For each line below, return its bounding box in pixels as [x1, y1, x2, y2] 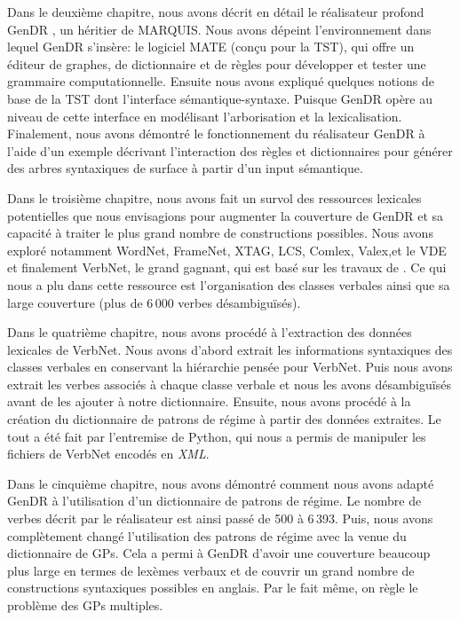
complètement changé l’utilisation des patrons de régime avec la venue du [7, 526, 407, 545]
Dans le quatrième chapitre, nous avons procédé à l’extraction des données [7, 323, 412, 341]
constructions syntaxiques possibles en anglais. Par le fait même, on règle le [7, 578, 418, 597]
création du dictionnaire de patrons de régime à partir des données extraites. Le [7, 410, 441, 428]
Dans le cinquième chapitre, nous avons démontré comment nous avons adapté [7, 474, 434, 492]
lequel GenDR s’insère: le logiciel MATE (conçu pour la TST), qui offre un [7, 37, 415, 56]
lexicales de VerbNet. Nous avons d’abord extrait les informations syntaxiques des [7, 340, 453, 358]
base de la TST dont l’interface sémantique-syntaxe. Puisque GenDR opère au [7, 89, 433, 107]
